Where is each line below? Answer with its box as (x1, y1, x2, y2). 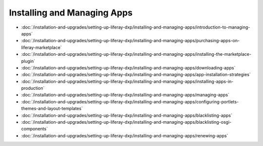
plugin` (21, 58, 36, 64)
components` (21, 126, 48, 132)
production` (21, 85, 45, 91)
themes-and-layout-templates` (21, 106, 83, 112)
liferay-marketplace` (21, 44, 62, 50)
